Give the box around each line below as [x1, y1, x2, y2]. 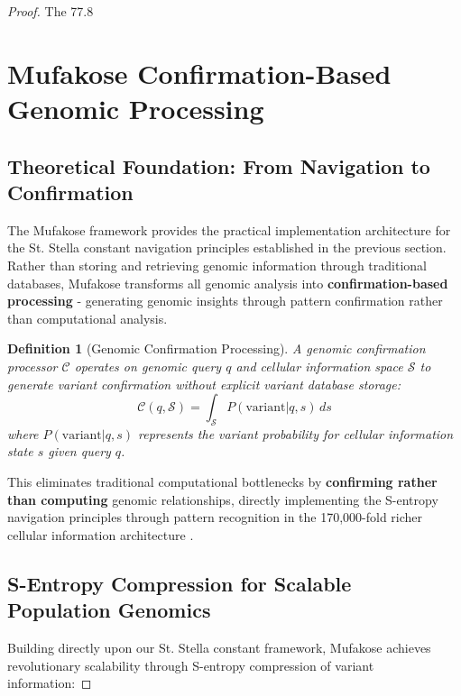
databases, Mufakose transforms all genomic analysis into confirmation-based [7, 273, 448, 292]
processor [7, 356, 58, 375]
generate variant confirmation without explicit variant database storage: [7, 374, 401, 393]
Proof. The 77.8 [7, 2, 94, 20]
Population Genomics [7, 596, 211, 624]
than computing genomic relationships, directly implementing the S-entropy [7, 490, 438, 508]
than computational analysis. [7, 308, 168, 327]
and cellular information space [235, 356, 403, 375]
